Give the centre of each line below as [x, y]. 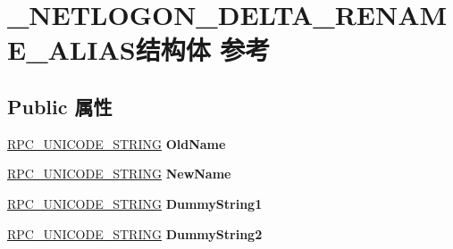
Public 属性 [60, 106]
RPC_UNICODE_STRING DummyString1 [135, 203]
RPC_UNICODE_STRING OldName [117, 143]
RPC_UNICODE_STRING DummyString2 [135, 233]
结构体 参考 [203, 50]
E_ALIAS [71, 50]
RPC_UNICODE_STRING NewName [119, 174]
